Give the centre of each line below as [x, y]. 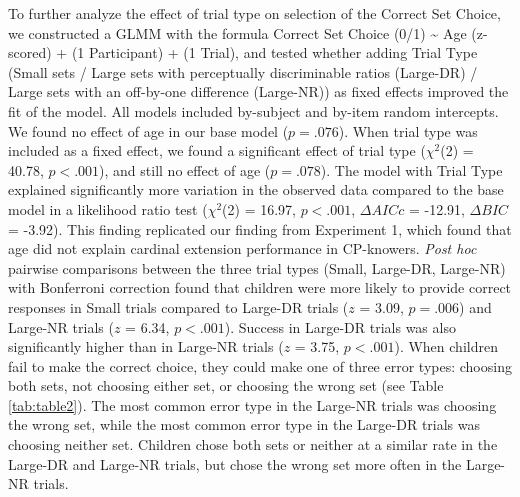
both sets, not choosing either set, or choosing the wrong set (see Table [226, 385]
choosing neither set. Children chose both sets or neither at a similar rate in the [253, 444]
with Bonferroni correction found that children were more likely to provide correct [260, 287]
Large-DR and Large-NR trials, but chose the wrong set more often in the [235, 463]
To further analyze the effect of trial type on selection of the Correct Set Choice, [254, 13]
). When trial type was [408, 130]
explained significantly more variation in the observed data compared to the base [256, 189]
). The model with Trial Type [411, 169]
